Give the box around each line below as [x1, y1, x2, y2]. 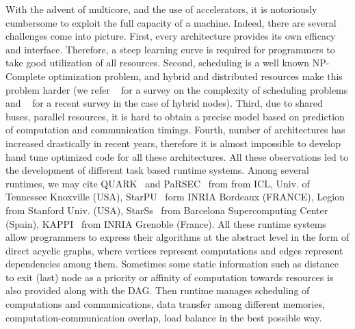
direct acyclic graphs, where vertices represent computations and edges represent [5, 243, 343, 257]
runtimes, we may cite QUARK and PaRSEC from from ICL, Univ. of [5, 176, 310, 190]
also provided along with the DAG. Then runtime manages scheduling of [5, 283, 310, 298]
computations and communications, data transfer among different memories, [5, 297, 326, 311]
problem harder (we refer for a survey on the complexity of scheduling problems [5, 82, 348, 96]
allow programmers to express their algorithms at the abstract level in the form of [5, 230, 350, 244]
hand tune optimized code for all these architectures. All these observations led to [5, 149, 349, 163]
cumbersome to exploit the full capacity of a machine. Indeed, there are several [5, 15, 337, 29]
